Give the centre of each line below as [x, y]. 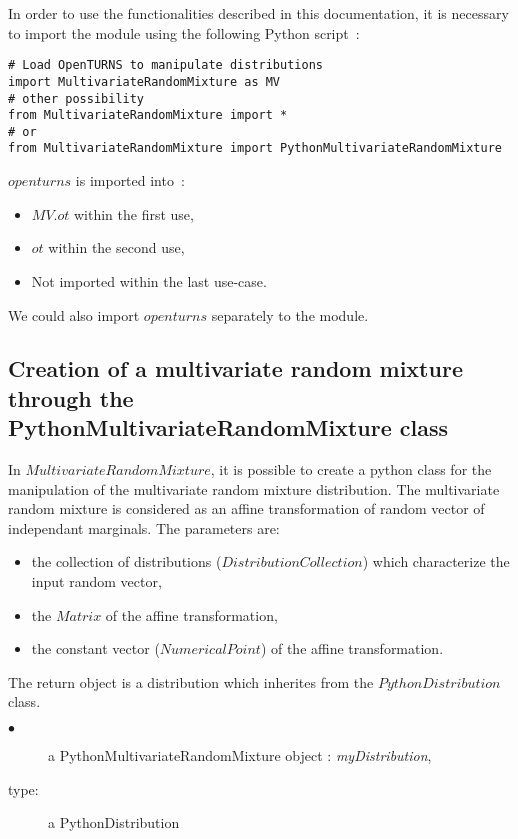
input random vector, [96, 581]
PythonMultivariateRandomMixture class [228, 427]
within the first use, [133, 213]
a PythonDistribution [114, 822]
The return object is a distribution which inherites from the [191, 681]
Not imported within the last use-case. [149, 280]
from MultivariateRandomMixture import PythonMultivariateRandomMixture [255, 148]
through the [71, 397]
